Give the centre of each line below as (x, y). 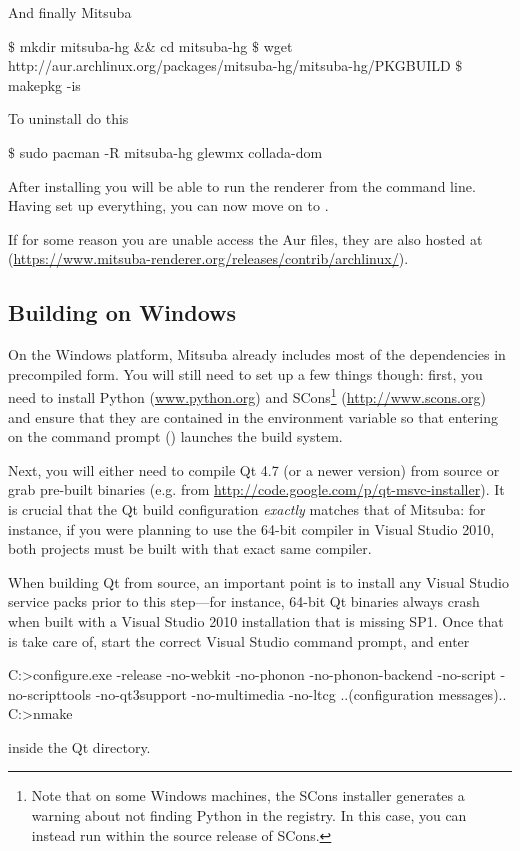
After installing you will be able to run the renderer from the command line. (242, 185)
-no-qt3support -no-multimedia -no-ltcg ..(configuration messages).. (301, 693)
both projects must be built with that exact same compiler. (190, 548)
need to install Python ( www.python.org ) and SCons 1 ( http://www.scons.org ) (247, 395)
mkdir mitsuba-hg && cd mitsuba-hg (133, 45)
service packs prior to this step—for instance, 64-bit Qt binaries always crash (244, 601)
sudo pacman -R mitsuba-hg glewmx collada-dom (171, 151)
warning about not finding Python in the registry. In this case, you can (249, 815)
